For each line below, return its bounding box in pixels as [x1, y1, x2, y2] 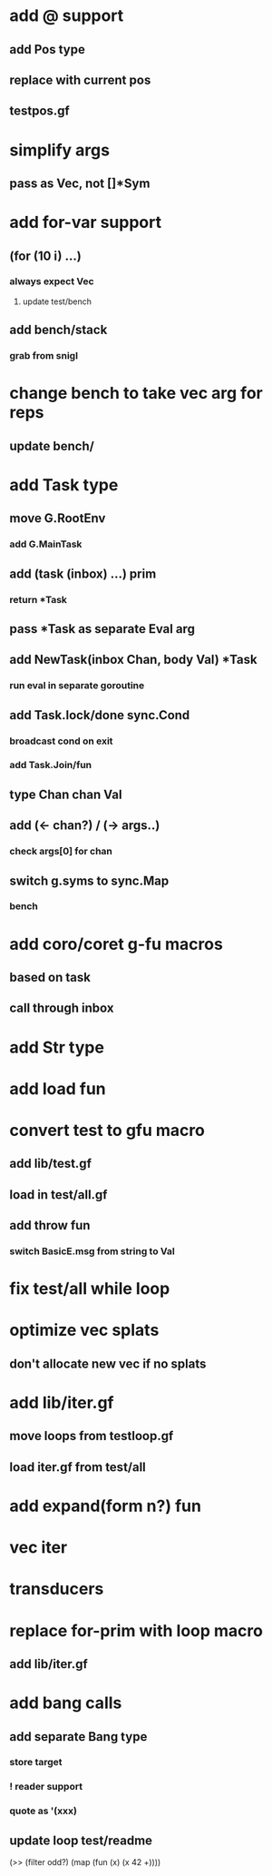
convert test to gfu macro [9, 1121, 206, 1140]
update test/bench [22, 296, 92, 307]
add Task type [9, 474, 119, 495]
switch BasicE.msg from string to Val [9, 1245, 175, 1258]
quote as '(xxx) [9, 1804, 77, 1817]
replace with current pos [9, 72, 151, 87]
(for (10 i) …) [9, 248, 82, 263]
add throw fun [9, 1218, 91, 1233]
